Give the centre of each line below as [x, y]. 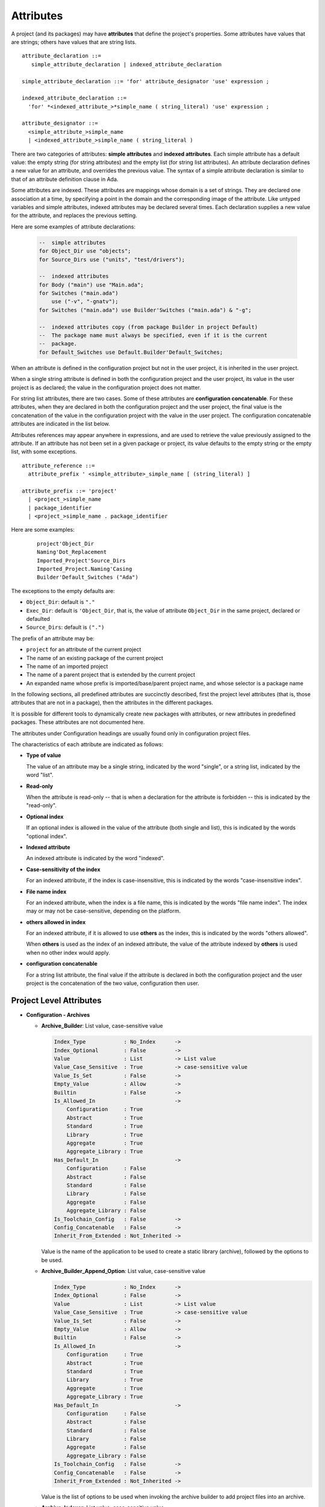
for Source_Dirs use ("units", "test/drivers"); [112, 260]
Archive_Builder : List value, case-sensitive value [102, 1026]
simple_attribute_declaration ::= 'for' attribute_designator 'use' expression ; [146, 81]
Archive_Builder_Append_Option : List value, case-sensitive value [123, 1271]
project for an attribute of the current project [84, 650]
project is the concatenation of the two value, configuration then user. [113, 983]
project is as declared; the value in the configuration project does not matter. [106, 387]
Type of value [44, 755]
